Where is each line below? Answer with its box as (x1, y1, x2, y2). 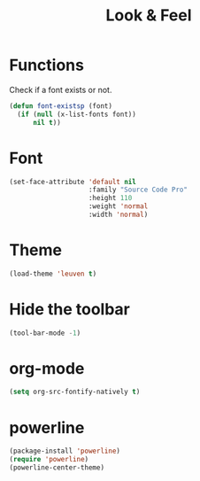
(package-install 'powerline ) (9, 446, 121, 456)
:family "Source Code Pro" (88, 185, 188, 195)
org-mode (9, 358, 85, 378)
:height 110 (88, 194, 133, 203)
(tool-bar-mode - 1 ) (9, 329, 81, 337)
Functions (9, 55, 84, 75)
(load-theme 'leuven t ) (9, 269, 97, 278)
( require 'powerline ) (9, 455, 89, 464)
